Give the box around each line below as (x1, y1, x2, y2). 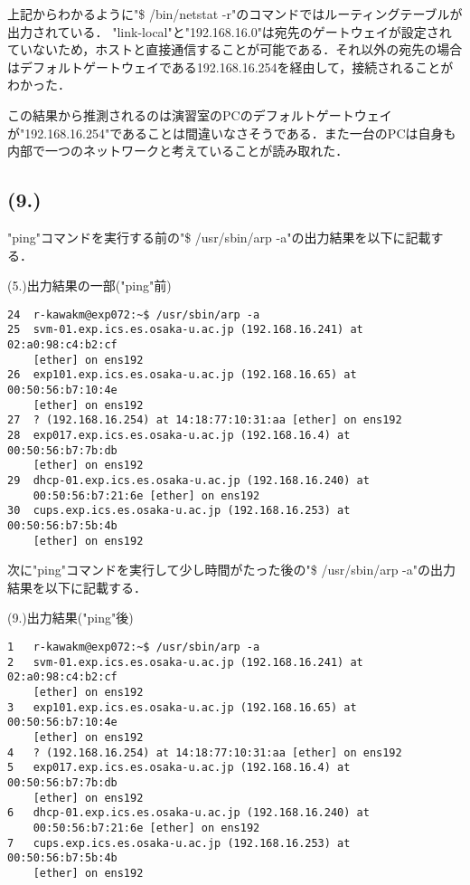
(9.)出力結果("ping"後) (7, 608, 134, 627)
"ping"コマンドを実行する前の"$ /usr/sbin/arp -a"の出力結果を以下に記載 (7, 227, 431, 246)
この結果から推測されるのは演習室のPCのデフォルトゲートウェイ (7, 105, 392, 124)
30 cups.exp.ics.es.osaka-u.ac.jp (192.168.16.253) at (7, 504, 351, 518)
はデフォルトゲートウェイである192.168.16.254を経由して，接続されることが (7, 57, 454, 76)
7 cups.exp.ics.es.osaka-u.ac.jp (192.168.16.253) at (7, 836, 351, 850)
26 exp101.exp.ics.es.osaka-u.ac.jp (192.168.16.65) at (7, 368, 357, 382)
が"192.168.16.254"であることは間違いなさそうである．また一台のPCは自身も (7, 123, 456, 142)
